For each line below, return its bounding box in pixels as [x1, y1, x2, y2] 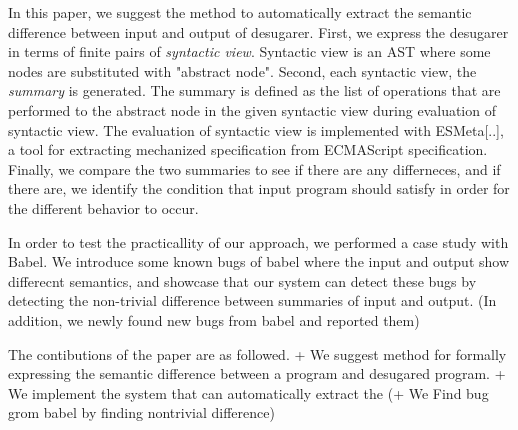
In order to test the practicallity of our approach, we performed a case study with [8, 231, 509, 252]
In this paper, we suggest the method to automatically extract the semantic [8, 2, 472, 22]
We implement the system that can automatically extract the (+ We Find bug [8, 382, 489, 403]
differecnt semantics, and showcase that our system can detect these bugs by [8, 270, 477, 291]
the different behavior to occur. [8, 197, 199, 218]
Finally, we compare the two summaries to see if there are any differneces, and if [8, 158, 501, 179]
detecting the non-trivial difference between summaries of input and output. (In [8, 290, 497, 311]
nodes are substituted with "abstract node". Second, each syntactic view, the [8, 60, 477, 81]
